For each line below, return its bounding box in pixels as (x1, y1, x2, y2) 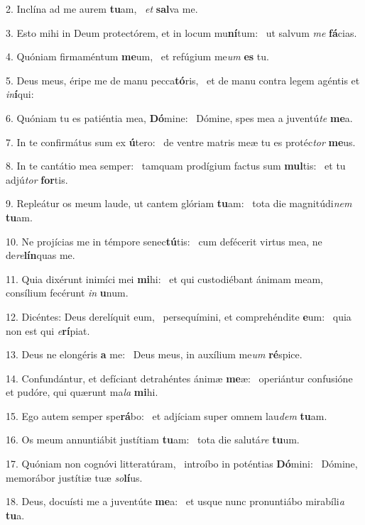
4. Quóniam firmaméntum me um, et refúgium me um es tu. (6, 49, 269, 64)
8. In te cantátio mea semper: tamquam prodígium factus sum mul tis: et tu (6, 158, 346, 173)
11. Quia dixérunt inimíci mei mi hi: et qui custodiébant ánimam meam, (6, 271, 323, 286)
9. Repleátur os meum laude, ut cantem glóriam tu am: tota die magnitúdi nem (6, 196, 352, 211)
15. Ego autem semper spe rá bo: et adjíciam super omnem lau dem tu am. (6, 408, 327, 423)
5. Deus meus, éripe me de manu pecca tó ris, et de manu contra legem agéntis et (6, 72, 360, 87)
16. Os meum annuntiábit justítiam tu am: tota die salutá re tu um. (6, 432, 300, 447)
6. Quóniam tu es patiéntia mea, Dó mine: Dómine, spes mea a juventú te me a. (6, 110, 353, 125)
